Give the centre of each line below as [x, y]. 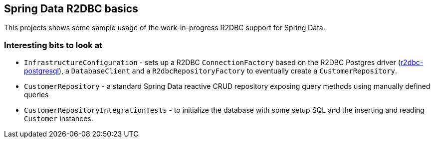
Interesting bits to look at [53, 45]
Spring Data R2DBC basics [71, 9]
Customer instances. [59, 119]
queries [36, 95]
